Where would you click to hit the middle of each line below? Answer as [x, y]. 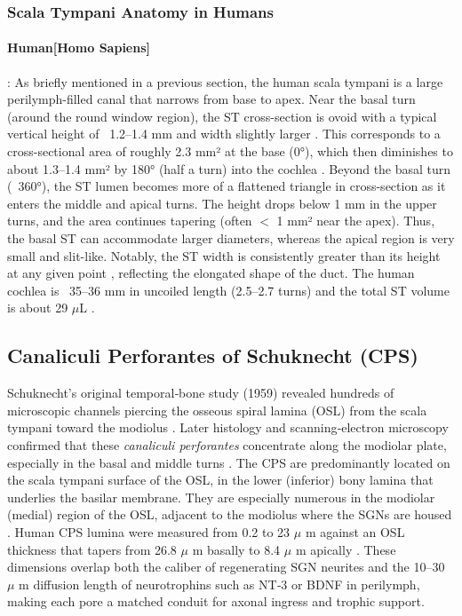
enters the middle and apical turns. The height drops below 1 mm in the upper [222, 203]
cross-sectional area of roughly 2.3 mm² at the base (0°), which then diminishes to [230, 151]
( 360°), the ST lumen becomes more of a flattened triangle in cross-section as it [227, 186]
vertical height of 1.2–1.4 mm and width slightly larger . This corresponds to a [224, 134]
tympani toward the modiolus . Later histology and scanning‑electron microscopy [228, 427]
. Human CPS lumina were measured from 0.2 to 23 [149, 531]
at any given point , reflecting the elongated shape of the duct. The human [211, 273]
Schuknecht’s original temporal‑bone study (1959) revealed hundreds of [201, 393]
